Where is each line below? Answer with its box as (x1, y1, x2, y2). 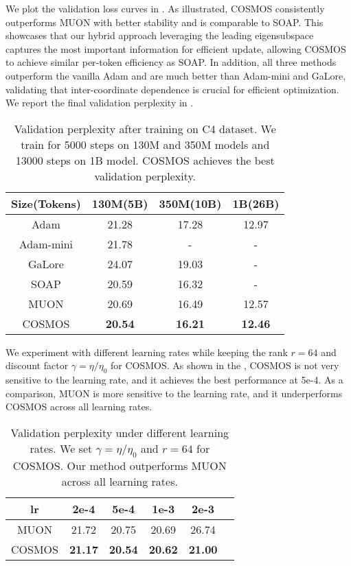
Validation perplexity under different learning (10, 424, 229, 440)
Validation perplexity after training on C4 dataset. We (14, 120, 276, 137)
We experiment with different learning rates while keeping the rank (5, 344, 288, 359)
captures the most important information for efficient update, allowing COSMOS (5, 41, 346, 56)
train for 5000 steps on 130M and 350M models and (21, 136, 270, 152)
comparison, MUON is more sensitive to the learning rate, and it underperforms (5, 386, 343, 400)
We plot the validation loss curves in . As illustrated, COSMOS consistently (5, 1, 325, 15)
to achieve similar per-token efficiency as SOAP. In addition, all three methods (5, 55, 337, 69)
